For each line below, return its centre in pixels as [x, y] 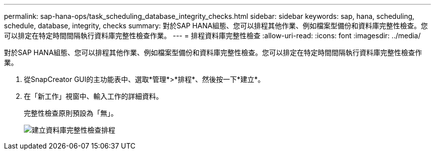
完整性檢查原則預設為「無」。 [71, 113]
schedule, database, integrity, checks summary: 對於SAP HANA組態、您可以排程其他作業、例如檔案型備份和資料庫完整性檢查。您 [216, 26]
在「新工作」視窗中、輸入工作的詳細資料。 [93, 96]
